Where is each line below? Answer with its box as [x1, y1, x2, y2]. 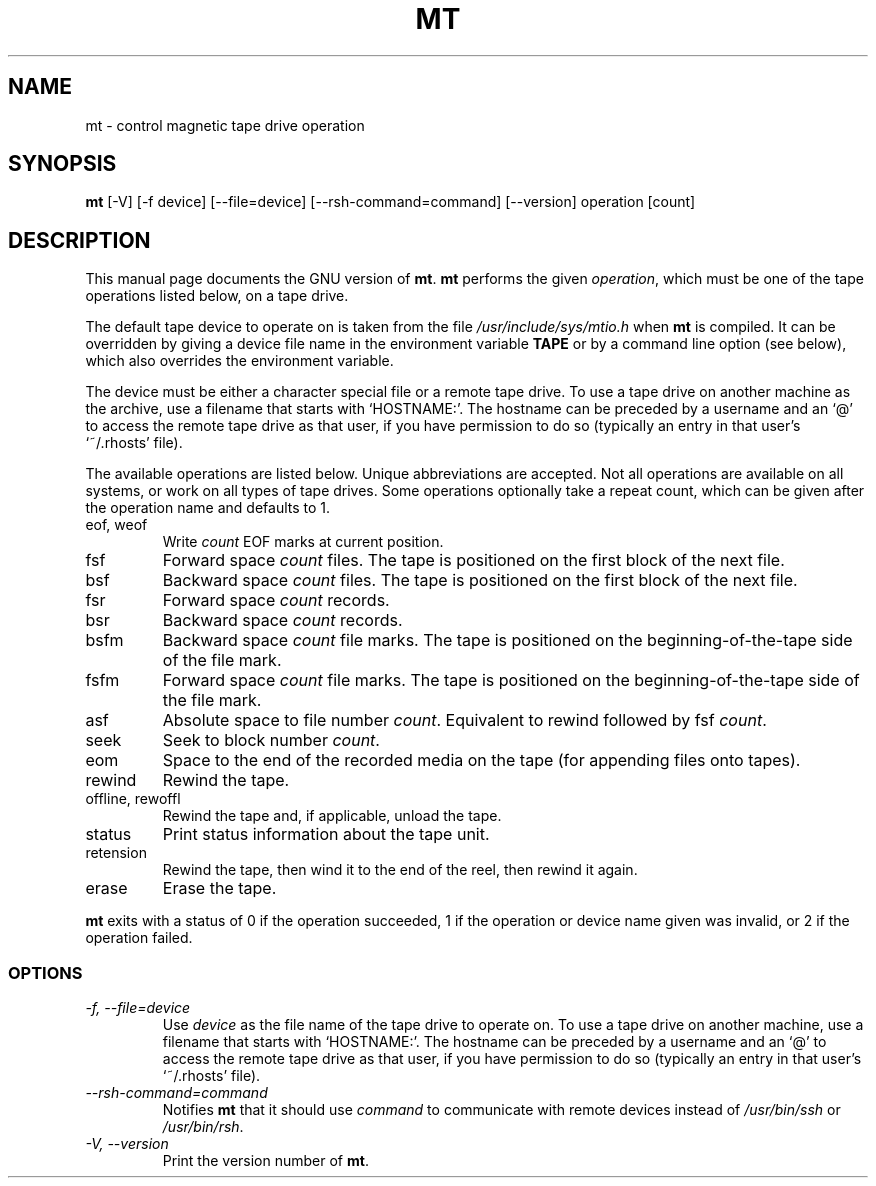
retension [85, 844, 147, 862]
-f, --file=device [85, 999, 191, 1017]
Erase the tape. [162, 878, 277, 899]
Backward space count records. [162, 610, 403, 631]
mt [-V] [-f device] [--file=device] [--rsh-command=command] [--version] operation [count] [85, 193, 696, 211]
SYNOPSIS [8, 151, 117, 177]
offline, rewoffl [85, 790, 181, 808]
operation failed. [85, 929, 193, 947]
